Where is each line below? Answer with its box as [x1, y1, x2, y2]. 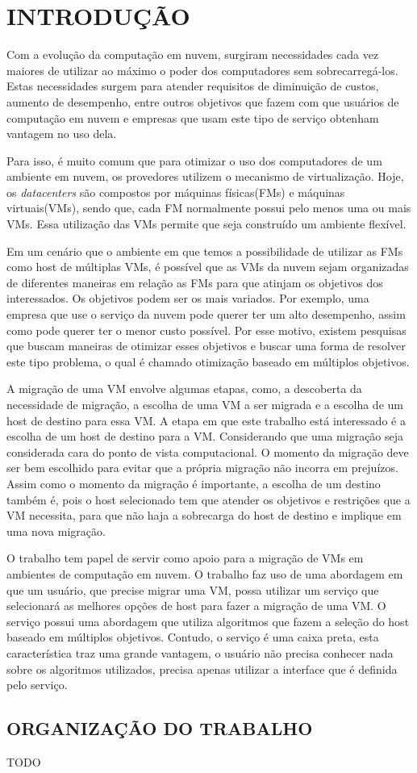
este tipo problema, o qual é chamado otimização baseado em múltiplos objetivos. [6, 353, 410, 370]
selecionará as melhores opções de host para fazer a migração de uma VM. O [6, 597, 386, 614]
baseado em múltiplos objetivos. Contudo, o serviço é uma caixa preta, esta [6, 629, 379, 646]
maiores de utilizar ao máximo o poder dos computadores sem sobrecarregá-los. [6, 61, 398, 78]
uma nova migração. [6, 522, 106, 539]
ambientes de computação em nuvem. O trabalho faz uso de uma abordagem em [6, 565, 403, 582]
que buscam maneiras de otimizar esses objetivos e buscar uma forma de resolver [6, 337, 406, 354]
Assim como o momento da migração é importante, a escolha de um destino [6, 474, 381, 491]
